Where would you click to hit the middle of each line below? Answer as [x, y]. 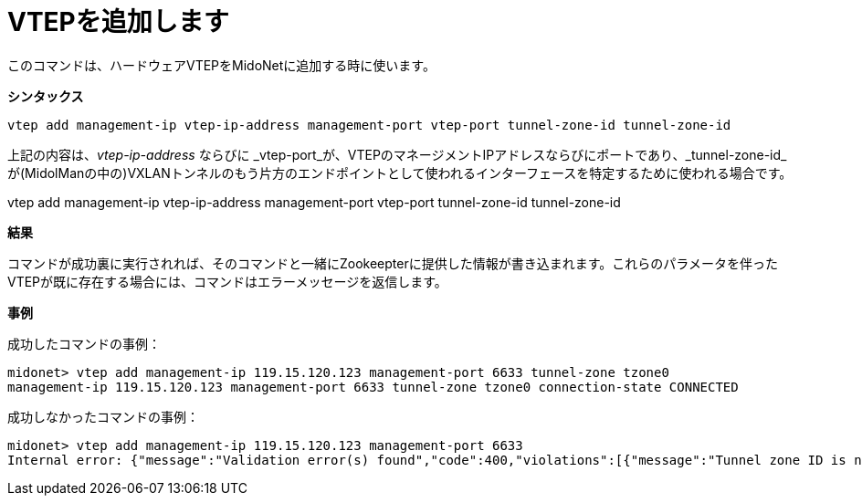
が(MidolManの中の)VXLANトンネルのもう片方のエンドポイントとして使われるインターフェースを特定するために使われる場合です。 [400, 173]
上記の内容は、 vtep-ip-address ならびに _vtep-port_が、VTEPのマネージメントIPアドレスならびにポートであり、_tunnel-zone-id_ [397, 154]
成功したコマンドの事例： [84, 343]
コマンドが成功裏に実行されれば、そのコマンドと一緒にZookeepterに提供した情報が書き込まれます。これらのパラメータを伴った [393, 263]
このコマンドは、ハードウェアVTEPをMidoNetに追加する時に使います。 [221, 65]
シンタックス [46, 96]
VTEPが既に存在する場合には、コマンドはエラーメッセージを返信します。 [227, 281]
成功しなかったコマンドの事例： [103, 416]
